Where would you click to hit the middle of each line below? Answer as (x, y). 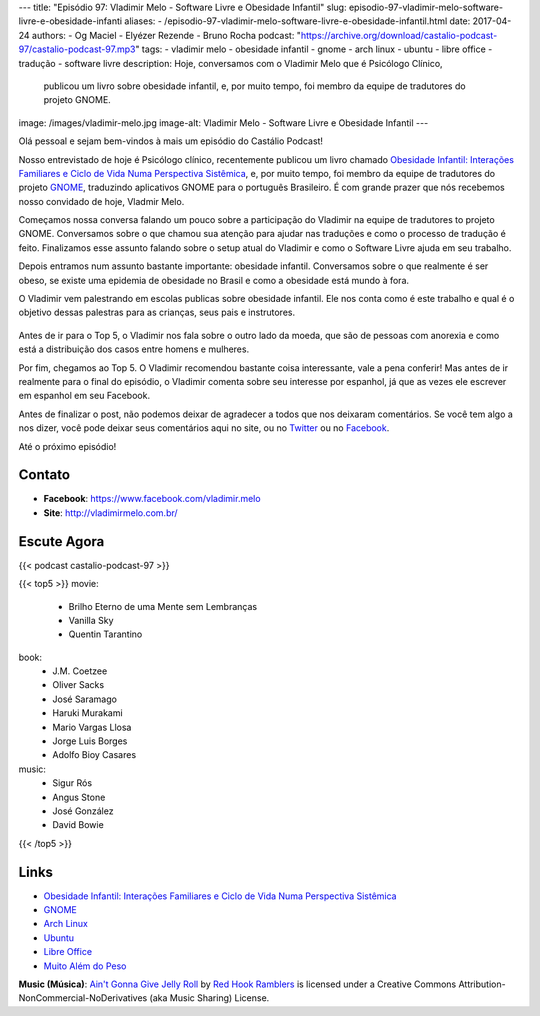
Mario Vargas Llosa (92, 727)
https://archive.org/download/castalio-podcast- (399, 35)
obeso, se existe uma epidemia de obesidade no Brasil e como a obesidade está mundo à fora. (214, 280)
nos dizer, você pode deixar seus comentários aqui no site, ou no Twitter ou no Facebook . (204, 428)
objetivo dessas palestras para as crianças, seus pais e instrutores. (156, 312)
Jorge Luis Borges (90, 741)
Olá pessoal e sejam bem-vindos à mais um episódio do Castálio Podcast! (171, 141)
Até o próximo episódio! (67, 446)
